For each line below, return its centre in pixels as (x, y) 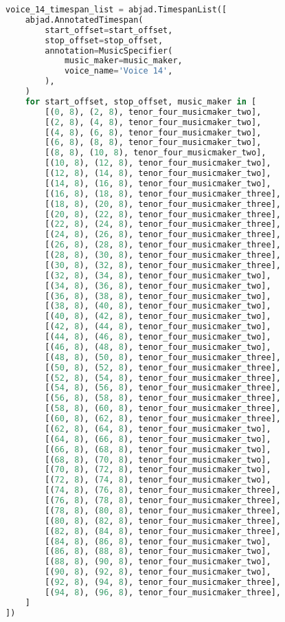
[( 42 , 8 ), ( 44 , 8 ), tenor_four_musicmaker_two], (158, 327)
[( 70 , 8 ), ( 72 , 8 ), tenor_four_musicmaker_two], (158, 470)
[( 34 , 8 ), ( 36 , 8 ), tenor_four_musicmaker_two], (158, 286)
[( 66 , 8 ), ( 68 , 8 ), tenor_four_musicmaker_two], (158, 449)
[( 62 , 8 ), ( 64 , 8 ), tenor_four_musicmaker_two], (158, 429)
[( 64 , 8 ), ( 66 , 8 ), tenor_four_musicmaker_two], (158, 439)
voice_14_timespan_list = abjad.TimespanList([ (116, 10)
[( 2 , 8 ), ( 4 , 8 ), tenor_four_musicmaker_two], (153, 122)
